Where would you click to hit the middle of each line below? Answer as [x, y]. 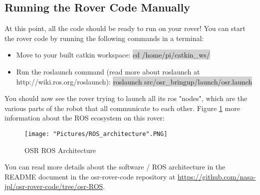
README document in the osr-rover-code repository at [90, 176]
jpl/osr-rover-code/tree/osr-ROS [54, 186]
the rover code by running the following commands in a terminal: [104, 38]
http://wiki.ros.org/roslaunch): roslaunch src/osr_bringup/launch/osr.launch [134, 81]
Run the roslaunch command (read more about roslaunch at [108, 71]
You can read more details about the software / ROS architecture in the [115, 167]
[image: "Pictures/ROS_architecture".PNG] [96, 134]
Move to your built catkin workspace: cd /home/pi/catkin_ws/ [113, 55]
